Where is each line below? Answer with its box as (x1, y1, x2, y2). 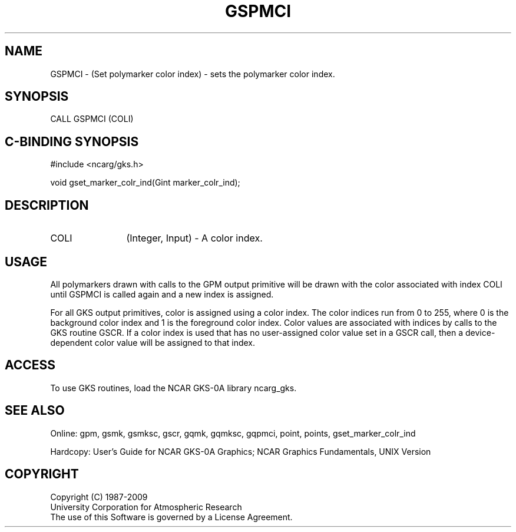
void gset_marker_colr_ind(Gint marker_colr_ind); (50, 177, 240, 188)
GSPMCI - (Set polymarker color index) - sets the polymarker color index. (50, 68, 335, 79)
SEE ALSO (5, 403, 65, 418)
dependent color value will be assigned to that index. (50, 337, 256, 348)
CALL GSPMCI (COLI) (50, 114, 134, 124)
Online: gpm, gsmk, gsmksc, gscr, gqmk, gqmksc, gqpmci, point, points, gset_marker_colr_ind (50, 428, 416, 438)
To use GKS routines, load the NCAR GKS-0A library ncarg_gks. (50, 382, 297, 393)
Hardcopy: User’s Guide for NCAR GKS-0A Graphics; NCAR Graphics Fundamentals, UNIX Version (50, 446, 431, 457)
